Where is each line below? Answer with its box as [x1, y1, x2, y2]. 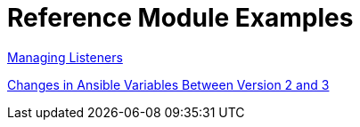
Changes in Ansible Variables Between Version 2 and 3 [7, 76, 330, 92]
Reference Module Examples [7, 3, 354, 33]
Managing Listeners [7, 49, 123, 65]
